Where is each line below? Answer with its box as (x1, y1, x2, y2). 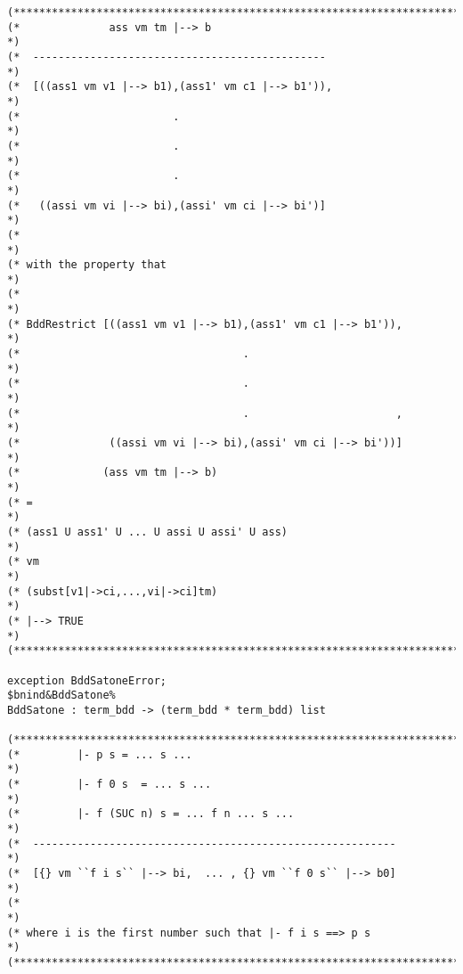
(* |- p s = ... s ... (7, 748, 192, 761)
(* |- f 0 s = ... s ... (7, 778, 212, 791)
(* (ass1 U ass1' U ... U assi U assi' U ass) (7, 525, 288, 538)
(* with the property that (7, 258, 167, 272)
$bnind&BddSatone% (7, 689, 116, 702)
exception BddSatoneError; (7, 674, 167, 687)
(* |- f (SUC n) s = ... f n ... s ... (7, 807, 295, 821)
